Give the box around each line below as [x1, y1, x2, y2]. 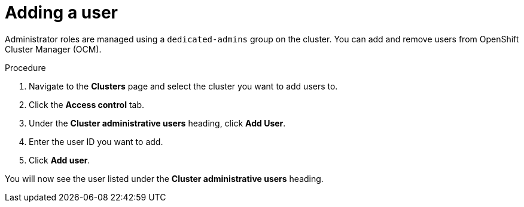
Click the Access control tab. [29, 99, 145, 110]
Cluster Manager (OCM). [5, 44, 102, 54]
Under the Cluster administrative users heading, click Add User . [29, 118, 286, 128]
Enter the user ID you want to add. [29, 136, 163, 147]
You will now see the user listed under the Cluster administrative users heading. [5, 173, 324, 184]
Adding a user [5, 2, 118, 23]
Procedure [5, 62, 46, 73]
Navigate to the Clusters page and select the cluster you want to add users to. [29, 81, 338, 91]
